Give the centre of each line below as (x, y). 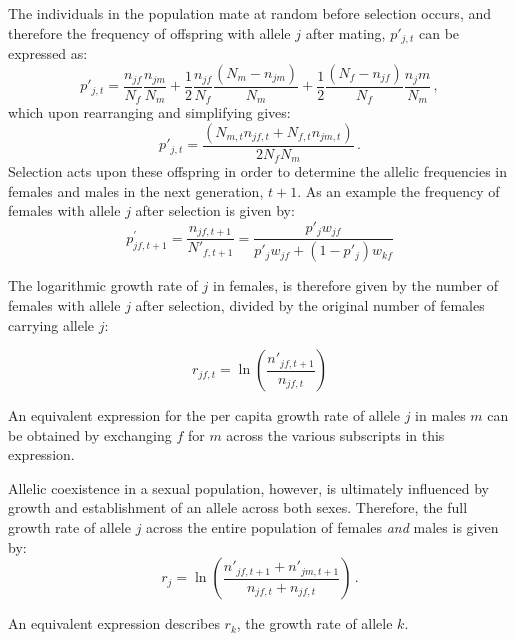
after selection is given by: (215, 210)
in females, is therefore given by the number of (355, 285)
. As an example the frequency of (398, 190)
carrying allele (51, 324)
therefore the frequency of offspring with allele (149, 32)
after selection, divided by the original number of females (310, 304)
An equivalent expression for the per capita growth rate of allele (204, 415)
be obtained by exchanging (90, 434)
